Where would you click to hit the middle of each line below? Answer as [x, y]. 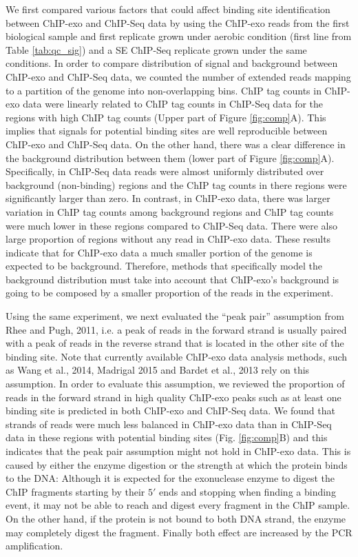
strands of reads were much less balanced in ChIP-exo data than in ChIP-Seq [169, 424]
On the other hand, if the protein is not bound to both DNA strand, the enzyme [176, 518]
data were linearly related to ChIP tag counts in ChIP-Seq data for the [173, 104]
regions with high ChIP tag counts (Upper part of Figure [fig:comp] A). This [166, 117]
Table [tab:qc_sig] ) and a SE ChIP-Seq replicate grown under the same [156, 49]
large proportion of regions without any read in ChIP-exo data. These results [168, 239]
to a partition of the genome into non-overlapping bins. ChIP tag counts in [164, 90]
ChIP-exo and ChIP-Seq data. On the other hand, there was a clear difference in [176, 144]
